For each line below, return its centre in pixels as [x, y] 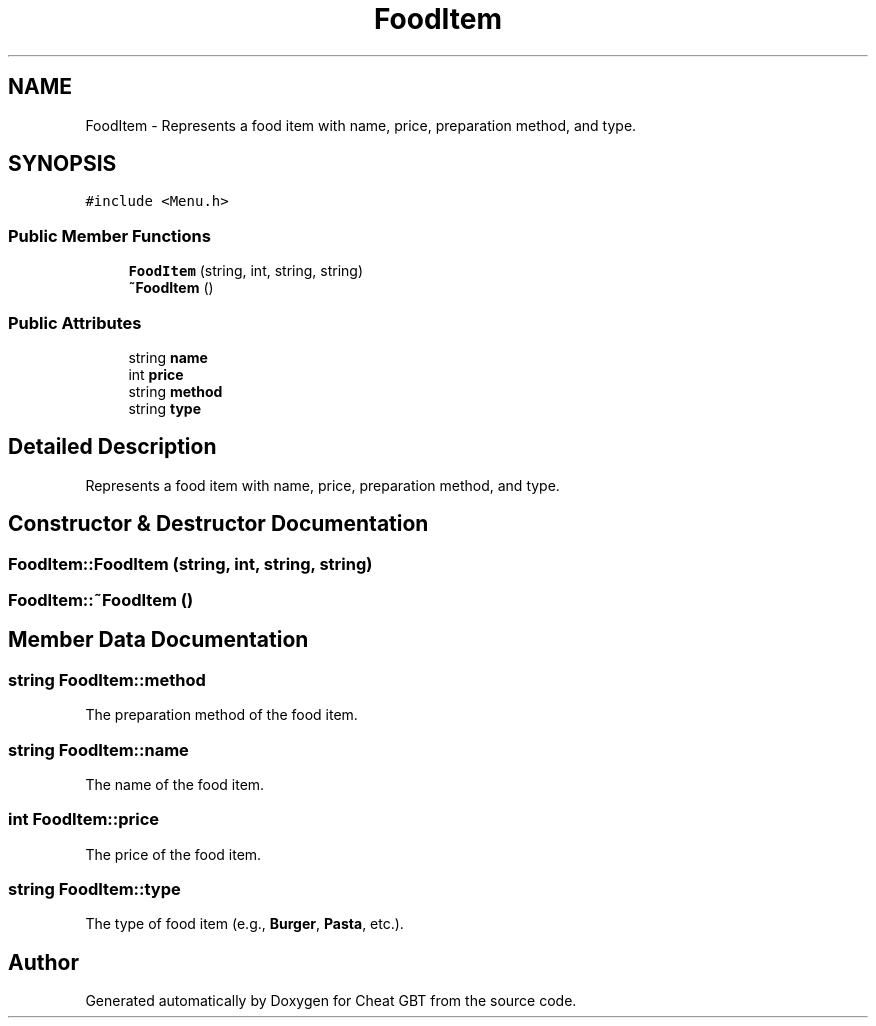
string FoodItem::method [107, 679]
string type [164, 408]
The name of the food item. [175, 784]
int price [156, 374]
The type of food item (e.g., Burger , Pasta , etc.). [244, 924]
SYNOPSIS [62, 164]
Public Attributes [75, 322]
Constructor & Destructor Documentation [218, 524]
